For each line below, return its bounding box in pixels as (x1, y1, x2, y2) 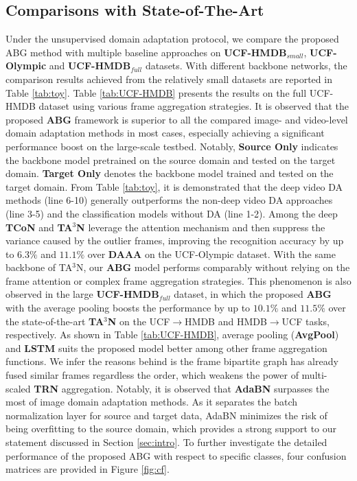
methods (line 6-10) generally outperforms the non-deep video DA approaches (5, 193, 333, 207)
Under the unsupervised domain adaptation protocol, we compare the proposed (5, 32, 339, 46)
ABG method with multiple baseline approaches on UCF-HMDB (5, 45, 287, 59)
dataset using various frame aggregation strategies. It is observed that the (38, 99, 349, 113)
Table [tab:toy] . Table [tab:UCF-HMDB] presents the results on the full (5, 85, 307, 99)
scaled (5, 381, 31, 395)
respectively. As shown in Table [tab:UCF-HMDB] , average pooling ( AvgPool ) (5, 327, 339, 342)
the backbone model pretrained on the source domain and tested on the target (5, 152, 336, 167)
